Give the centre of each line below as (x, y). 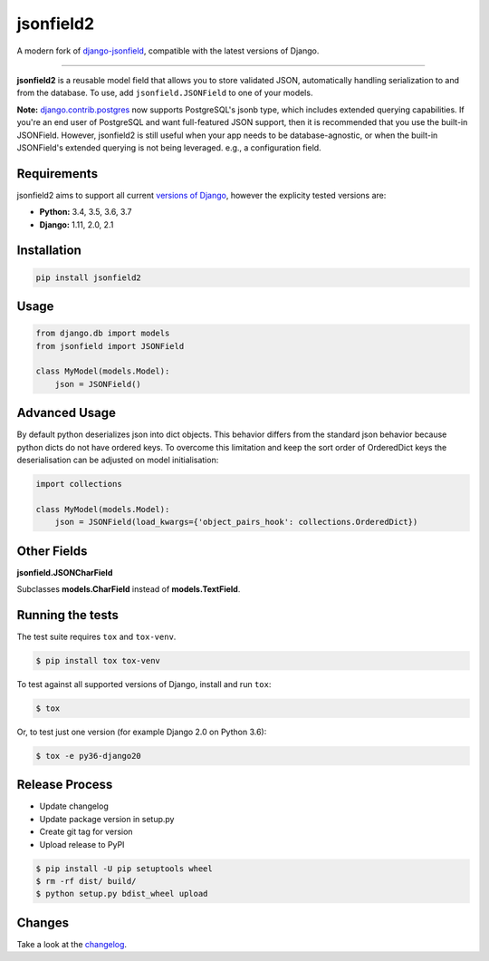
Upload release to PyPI (82, 844)
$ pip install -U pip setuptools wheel (124, 869)
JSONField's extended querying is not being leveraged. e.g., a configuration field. (169, 147)
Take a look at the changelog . (72, 944)
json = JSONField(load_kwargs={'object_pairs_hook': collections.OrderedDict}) (236, 522)
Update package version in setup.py (107, 819)
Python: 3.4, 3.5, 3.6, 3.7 (86, 212)
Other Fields (52, 551)
